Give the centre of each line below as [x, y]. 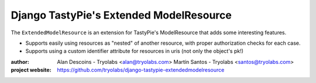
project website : [31, 70]
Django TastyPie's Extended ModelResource [121, 15]
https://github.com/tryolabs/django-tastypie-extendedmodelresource [141, 70]
